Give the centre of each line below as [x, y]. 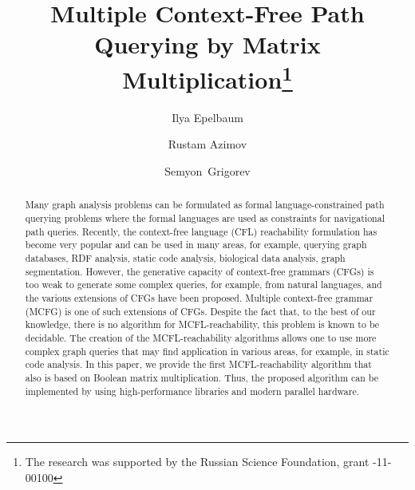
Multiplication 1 [207, 77]
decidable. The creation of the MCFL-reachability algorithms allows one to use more [201, 337]
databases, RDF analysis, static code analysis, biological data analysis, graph [185, 258]
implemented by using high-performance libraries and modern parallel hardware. [192, 391]
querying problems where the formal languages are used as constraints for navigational [205, 218]
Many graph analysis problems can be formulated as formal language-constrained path [205, 205]
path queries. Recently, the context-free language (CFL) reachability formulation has [201, 231]
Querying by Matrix [207, 44]
